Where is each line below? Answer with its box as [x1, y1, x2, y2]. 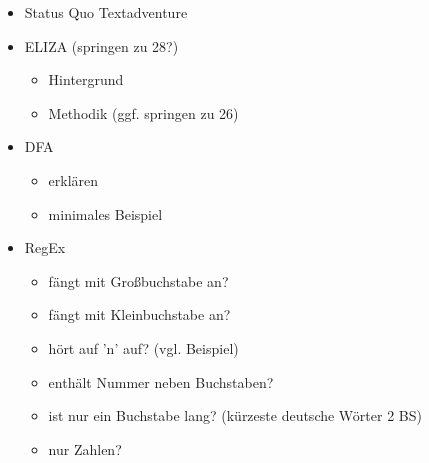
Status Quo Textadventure [24, 2, 188, 22]
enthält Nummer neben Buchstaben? [48, 371, 274, 392]
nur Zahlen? [48, 438, 122, 459]
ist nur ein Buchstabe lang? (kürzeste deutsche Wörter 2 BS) [48, 405, 422, 426]
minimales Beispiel [48, 203, 163, 224]
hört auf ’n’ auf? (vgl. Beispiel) [48, 337, 239, 358]
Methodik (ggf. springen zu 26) [48, 102, 239, 123]
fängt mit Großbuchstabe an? [48, 270, 229, 291]
